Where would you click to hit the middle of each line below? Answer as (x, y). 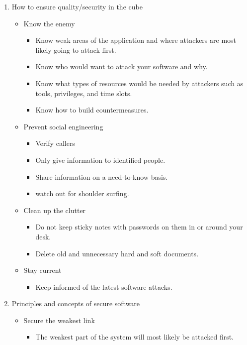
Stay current (42, 270)
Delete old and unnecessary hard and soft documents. (117, 253)
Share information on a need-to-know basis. (102, 176)
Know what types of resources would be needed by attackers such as (139, 83)
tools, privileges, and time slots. (84, 93)
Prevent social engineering (63, 126)
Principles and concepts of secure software (76, 303)
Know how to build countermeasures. (92, 110)
